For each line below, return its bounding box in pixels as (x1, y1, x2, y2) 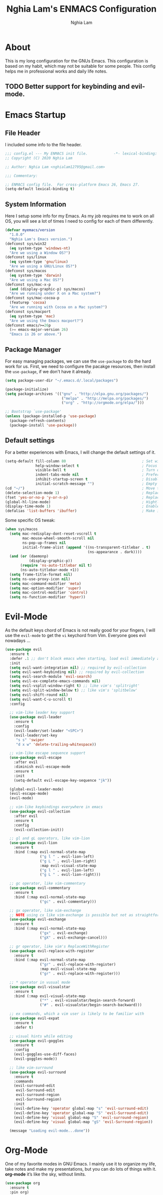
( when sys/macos (5, 527, 38, 532)
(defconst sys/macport (5, 309, 51, 314)
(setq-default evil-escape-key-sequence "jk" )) (14, 778, 112, 783)
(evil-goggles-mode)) (14, 1057, 57, 1061)
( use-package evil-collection (9, 809, 70, 814)
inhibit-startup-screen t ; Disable (35, 477, 162, 482)
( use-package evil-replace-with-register (9, 948, 95, 953)
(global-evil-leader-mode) (9, 787, 64, 791)
